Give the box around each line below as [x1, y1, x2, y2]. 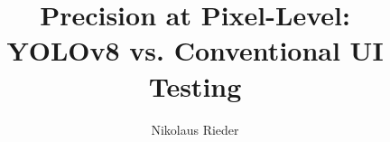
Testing [148, 67, 242, 104]
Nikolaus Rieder [151, 119, 239, 138]
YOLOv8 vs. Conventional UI [6, 32, 384, 69]
